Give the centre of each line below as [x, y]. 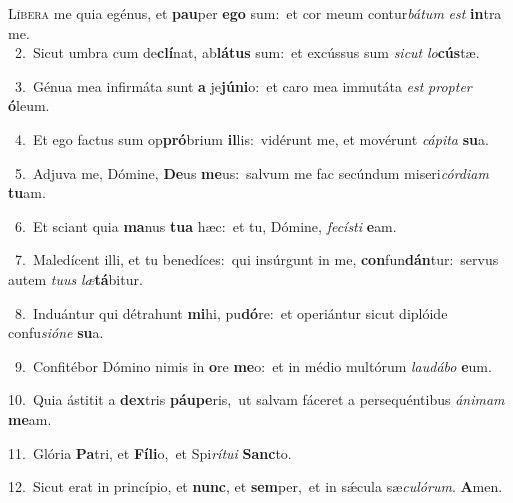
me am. [30, 418]
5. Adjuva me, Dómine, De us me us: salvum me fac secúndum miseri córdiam [251, 172]
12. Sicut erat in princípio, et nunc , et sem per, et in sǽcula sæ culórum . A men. [255, 486]
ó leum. [29, 105]
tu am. [27, 192]
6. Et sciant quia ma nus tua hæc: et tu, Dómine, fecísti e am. [205, 225]
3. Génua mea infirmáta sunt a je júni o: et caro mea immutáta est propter [243, 85]
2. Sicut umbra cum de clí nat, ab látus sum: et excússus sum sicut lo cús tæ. [247, 52]
